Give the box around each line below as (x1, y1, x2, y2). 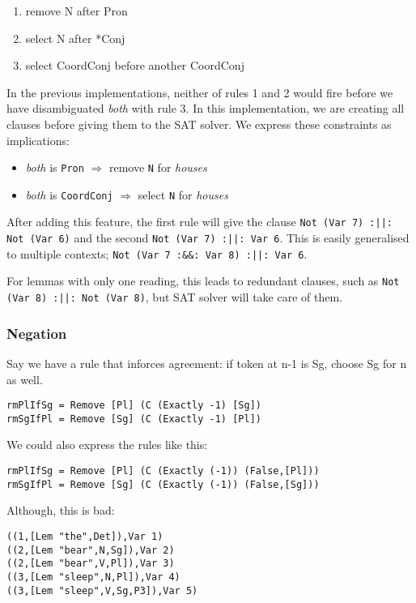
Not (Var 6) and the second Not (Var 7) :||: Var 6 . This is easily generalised (6, 229, 410, 246)
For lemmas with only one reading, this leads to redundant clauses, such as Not (6, 272, 400, 289)
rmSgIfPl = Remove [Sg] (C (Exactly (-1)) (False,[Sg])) (6, 478, 320, 490)
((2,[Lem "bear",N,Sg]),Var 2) (6, 544, 175, 556)
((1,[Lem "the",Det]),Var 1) (6, 530, 163, 542)
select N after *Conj (25, 29, 125, 46)
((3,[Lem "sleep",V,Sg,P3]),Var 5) (6, 584, 198, 597)
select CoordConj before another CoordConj (25, 57, 244, 74)
